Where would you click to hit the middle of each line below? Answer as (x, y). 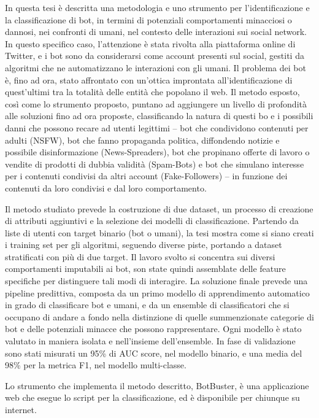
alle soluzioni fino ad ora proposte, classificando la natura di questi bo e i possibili (159, 116)
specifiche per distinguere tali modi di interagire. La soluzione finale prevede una (156, 281)
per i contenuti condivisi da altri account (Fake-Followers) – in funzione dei (146, 176)
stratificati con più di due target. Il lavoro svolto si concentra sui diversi (140, 256)
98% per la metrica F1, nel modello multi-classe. (96, 365)
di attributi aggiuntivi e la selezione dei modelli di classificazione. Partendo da (152, 221)
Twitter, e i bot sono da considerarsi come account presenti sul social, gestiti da (155, 56)
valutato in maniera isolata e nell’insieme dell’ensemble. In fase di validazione (150, 341)
